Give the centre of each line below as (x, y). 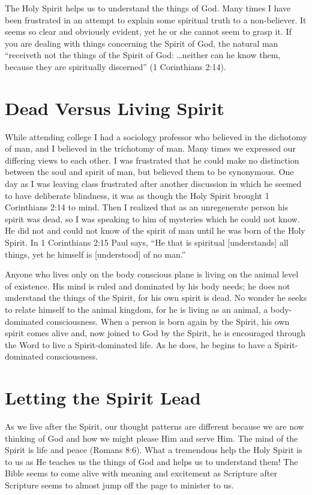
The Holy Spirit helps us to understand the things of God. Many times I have (148, 8)
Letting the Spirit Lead (103, 398)
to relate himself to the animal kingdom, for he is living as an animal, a (136, 309)
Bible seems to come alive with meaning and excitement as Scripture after (141, 473)
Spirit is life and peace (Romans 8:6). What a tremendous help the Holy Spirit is (154, 450)
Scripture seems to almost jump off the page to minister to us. (119, 485)
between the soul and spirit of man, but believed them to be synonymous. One (149, 172)
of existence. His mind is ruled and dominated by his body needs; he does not (148, 286)
